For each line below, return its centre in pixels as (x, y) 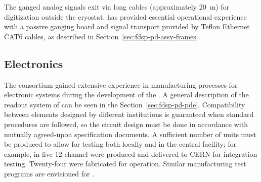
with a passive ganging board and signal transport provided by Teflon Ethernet (127, 26)
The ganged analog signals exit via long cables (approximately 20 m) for (117, 7)
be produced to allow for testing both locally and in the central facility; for (120, 144)
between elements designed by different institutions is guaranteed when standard (129, 114)
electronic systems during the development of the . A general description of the (126, 95)
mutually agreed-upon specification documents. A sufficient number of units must (130, 134)
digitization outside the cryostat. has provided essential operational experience (125, 16)
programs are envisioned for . (49, 173)
